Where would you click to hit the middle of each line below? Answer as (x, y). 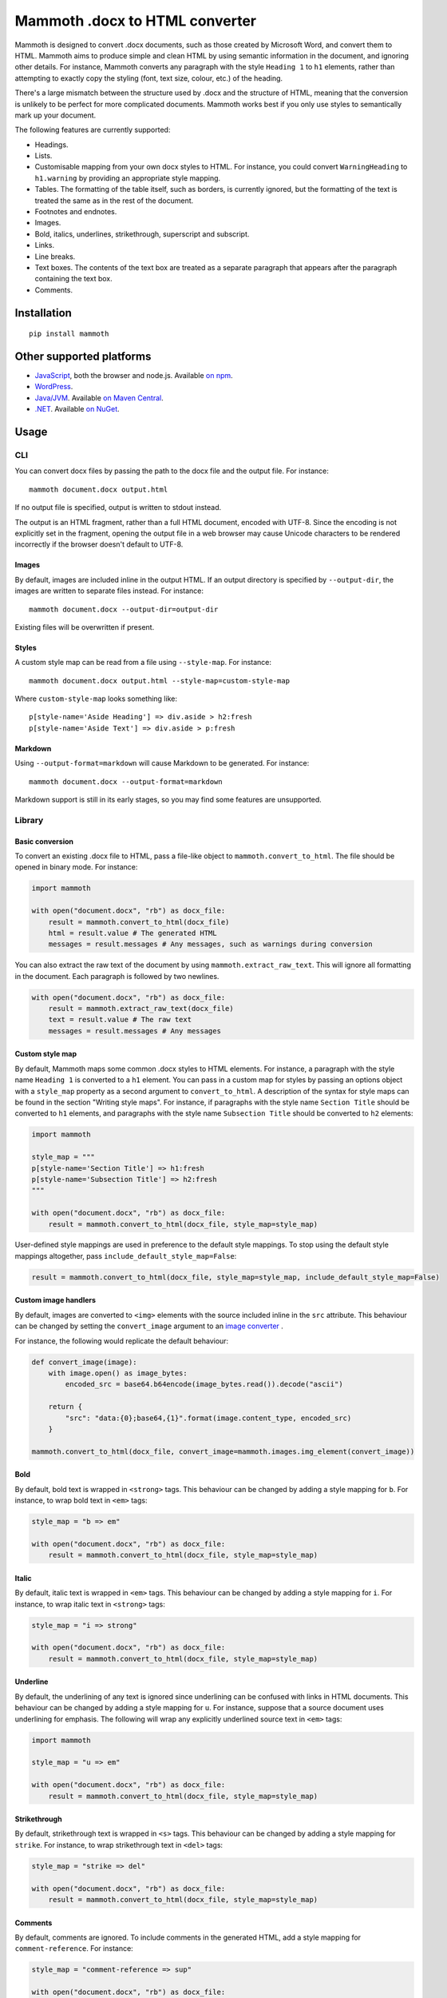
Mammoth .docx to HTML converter (136, 21)
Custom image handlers (55, 1300)
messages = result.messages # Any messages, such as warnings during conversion (210, 944)
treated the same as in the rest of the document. (114, 201)
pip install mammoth (69, 334)
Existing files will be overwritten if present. (85, 627)
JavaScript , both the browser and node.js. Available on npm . (134, 376)
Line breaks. (55, 257)
